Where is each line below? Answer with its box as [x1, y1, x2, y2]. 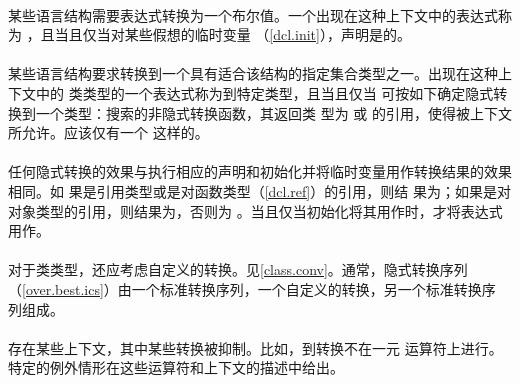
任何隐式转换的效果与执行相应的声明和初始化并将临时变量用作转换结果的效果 [8, 161, 512, 182]
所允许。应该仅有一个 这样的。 [8, 122, 209, 143]
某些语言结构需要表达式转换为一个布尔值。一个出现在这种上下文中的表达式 [8, 4, 498, 25]
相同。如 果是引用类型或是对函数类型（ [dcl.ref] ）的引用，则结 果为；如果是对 [8, 180, 511, 201]
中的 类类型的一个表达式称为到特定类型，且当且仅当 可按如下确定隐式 [35, 82, 494, 103]
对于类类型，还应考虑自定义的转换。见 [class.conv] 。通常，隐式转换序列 [8, 259, 468, 280]
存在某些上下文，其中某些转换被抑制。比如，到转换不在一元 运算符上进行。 [8, 337, 503, 358]
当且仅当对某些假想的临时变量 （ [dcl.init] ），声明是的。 [54, 24, 411, 45]
